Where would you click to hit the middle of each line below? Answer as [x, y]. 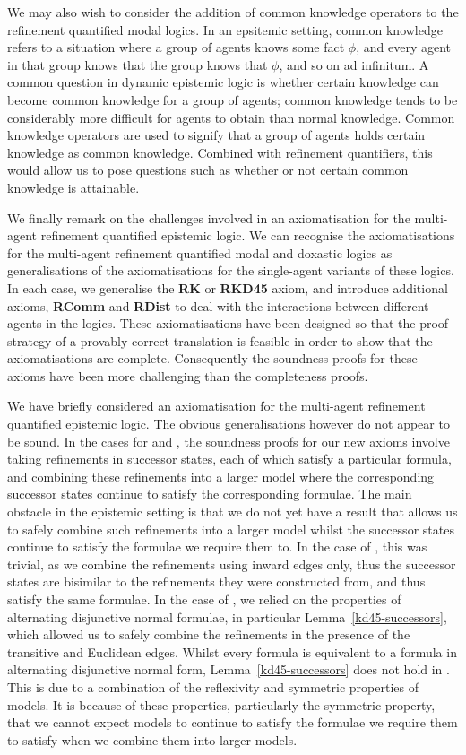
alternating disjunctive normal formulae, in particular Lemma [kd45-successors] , [227, 616]
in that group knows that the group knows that [138, 64]
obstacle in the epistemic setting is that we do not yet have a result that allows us [233, 512]
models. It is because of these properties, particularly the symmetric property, [221, 704]
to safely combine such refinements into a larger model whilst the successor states [231, 529]
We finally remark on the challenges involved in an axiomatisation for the [209, 217]
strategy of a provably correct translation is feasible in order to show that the [220, 340]
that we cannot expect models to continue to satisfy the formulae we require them [233, 722]
